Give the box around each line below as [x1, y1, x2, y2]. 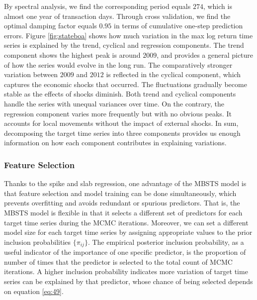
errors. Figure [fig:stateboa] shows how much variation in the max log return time [4, 30, 253, 40]
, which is [203, 1, 232, 11]
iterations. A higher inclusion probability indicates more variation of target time [4, 266, 248, 277]
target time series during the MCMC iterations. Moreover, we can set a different [4, 217, 249, 227]
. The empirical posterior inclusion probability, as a [87, 236, 244, 247]
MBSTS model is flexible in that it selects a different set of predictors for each [4, 207, 243, 217]
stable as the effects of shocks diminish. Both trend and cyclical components [4, 89, 236, 99]
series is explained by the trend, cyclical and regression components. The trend [4, 40, 244, 50]
